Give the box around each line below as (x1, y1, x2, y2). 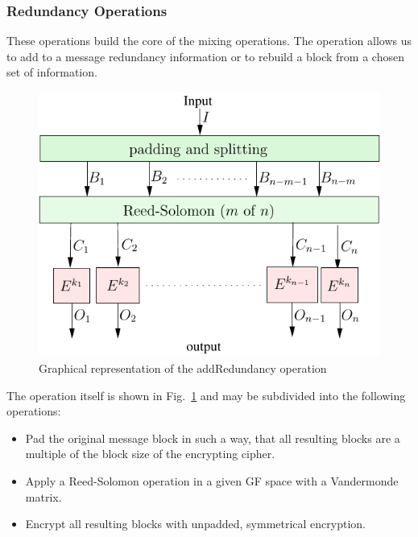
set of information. (6, 64, 97, 81)
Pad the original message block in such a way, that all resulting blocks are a (25, 429, 400, 446)
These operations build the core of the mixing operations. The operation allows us (6, 32, 412, 49)
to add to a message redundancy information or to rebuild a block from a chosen (6, 48, 404, 64)
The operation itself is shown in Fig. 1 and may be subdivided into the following (6, 386, 406, 403)
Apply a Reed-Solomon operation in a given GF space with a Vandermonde (25, 473, 399, 489)
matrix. (25, 488, 62, 505)
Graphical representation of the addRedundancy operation (39, 360, 327, 377)
